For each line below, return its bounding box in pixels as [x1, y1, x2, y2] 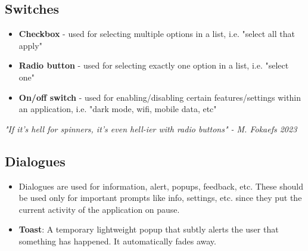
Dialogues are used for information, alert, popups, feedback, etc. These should [18, 179, 303, 192]
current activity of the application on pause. [18, 203, 180, 215]
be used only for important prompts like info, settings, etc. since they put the [18, 191, 302, 204]
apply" [18, 39, 42, 51]
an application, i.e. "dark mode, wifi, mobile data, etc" [18, 103, 217, 115]
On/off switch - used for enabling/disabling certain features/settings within [18, 91, 301, 103]
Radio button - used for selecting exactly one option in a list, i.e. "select [18, 59, 289, 72]
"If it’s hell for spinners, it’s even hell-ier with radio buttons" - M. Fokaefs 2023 [5, 122, 297, 135]
